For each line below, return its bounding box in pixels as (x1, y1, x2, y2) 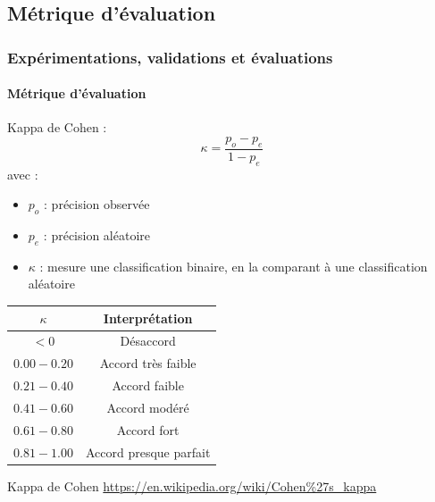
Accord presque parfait (85, 442, 211, 461)
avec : (7, 164, 38, 183)
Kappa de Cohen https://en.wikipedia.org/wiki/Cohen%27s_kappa (7, 476, 377, 495)
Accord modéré (106, 397, 189, 416)
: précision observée (44, 195, 150, 213)
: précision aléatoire (43, 226, 151, 245)
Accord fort (116, 420, 180, 439)
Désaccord (120, 331, 176, 350)
